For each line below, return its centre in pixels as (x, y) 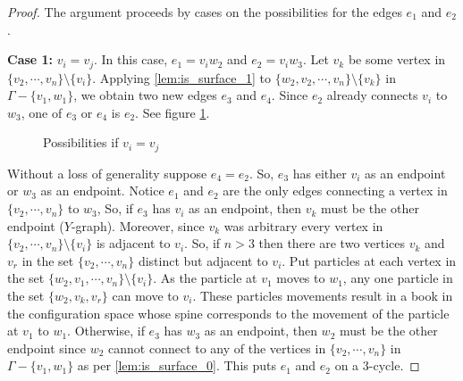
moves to (301, 278)
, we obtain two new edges (145, 95)
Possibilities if (81, 142)
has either (320, 173)
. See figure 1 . (173, 112)
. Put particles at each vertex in (369, 260)
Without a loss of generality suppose (107, 173)
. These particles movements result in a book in (323, 296)
